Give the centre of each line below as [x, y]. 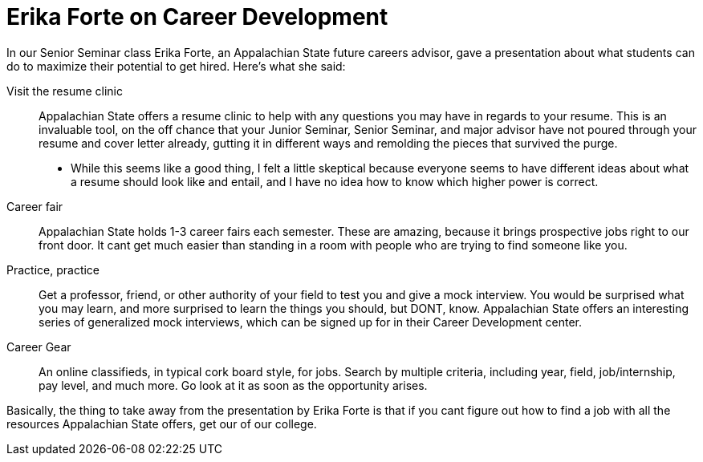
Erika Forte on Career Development [197, 17]
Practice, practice [53, 269]
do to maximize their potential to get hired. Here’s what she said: [176, 66]
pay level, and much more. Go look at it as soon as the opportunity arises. [233, 385]
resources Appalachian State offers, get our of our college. [162, 423]
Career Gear [39, 346]
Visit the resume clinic [65, 91]
